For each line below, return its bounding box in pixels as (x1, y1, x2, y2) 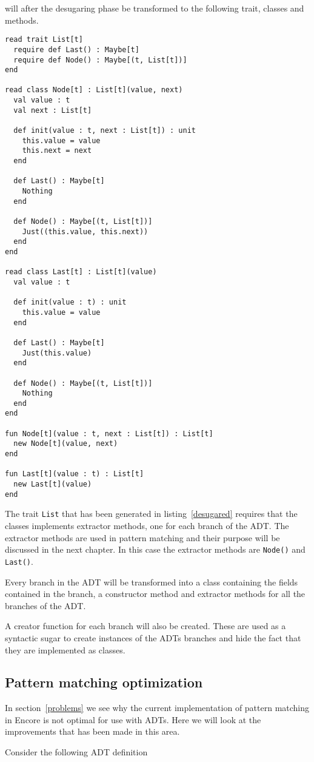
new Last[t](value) (13, 480, 92, 489)
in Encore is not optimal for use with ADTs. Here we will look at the (5, 713, 261, 726)
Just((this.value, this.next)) (22, 227, 149, 236)
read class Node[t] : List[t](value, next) (5, 86, 183, 95)
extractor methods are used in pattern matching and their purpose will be (5, 531, 280, 544)
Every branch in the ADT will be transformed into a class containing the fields (5, 575, 298, 588)
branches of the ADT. (5, 599, 86, 612)
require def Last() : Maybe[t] (13, 45, 139, 54)
